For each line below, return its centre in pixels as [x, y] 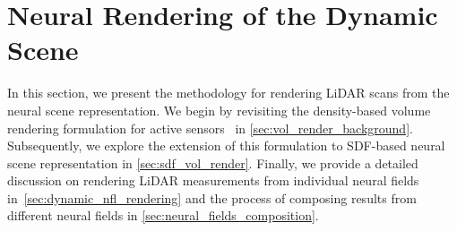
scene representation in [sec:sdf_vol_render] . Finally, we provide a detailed [213, 163]
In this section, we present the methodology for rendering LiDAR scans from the [228, 93]
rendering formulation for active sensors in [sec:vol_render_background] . [210, 128]
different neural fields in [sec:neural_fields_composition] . [163, 215]
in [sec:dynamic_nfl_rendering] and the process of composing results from [212, 197]
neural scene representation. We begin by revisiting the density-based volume [219, 110]
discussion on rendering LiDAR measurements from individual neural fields [213, 180]
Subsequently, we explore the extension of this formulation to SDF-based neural [226, 145]
